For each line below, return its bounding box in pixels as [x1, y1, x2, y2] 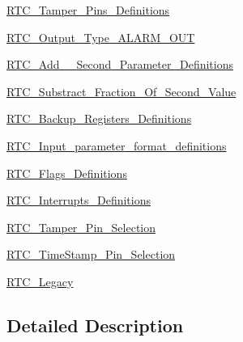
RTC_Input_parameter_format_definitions [6, 137, 227, 154]
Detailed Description [6, 312, 184, 337]
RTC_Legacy [6, 272, 74, 289]
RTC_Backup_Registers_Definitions [6, 110, 192, 127]
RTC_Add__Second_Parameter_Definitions [6, 56, 233, 73]
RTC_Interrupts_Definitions [6, 192, 151, 209]
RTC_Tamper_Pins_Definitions [6, 2, 170, 18]
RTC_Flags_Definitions [6, 164, 127, 181]
